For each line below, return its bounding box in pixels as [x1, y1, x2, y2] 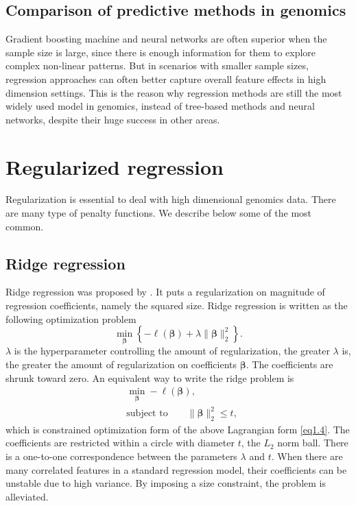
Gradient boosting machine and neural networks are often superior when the [5, 32, 327, 46]
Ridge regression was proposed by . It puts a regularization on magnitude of [5, 285, 325, 299]
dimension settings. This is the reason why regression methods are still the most [5, 85, 342, 99]
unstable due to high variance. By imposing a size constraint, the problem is [5, 476, 326, 490]
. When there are [271, 449, 343, 463]
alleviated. [5, 489, 49, 503]
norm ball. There [277, 435, 348, 450]
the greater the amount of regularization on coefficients [5, 357, 237, 372]
